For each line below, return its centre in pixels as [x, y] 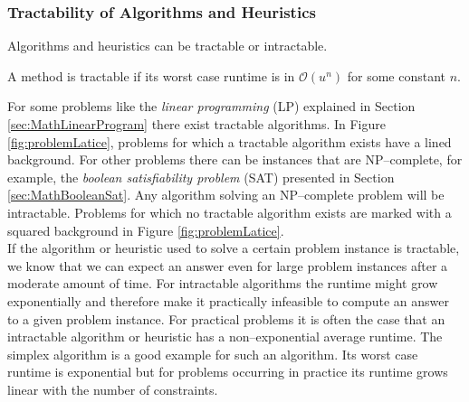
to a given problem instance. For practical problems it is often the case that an [226, 318]
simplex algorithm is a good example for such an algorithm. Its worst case [213, 354]
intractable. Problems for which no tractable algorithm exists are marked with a [230, 212]
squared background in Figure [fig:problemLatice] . [146, 230]
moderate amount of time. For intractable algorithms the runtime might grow [223, 283]
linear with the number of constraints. [113, 389]
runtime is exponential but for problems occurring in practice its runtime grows [228, 372]
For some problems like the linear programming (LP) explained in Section [211, 106]
